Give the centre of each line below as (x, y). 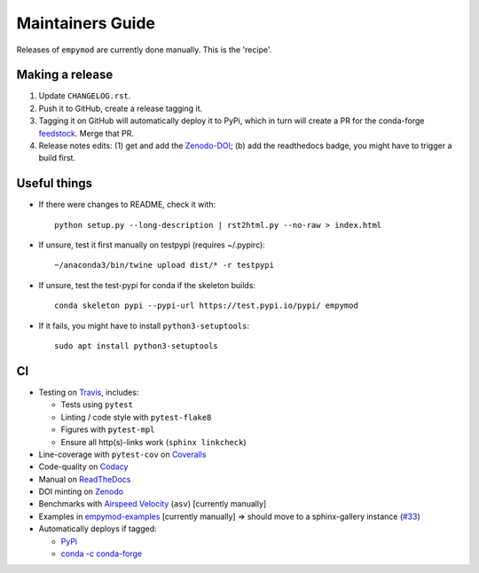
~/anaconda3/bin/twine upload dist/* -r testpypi (165, 265)
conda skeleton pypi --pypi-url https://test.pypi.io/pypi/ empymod (206, 306)
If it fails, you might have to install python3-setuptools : (144, 326)
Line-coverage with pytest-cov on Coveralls (122, 454)
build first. (57, 158)
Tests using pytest (97, 404)
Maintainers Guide (86, 23)
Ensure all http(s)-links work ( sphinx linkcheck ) (153, 442)
